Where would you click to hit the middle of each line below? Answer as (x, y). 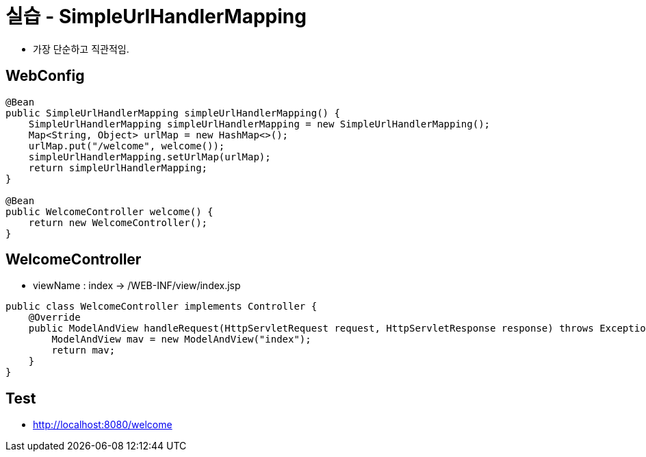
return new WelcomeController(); (118, 222)
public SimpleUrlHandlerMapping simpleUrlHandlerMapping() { (173, 113)
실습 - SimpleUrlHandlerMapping (156, 16)
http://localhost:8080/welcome (103, 425)
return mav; (83, 350)
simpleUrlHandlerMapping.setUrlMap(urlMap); (150, 157)
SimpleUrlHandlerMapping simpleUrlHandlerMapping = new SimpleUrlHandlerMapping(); (259, 124)
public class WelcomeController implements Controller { (161, 307)
